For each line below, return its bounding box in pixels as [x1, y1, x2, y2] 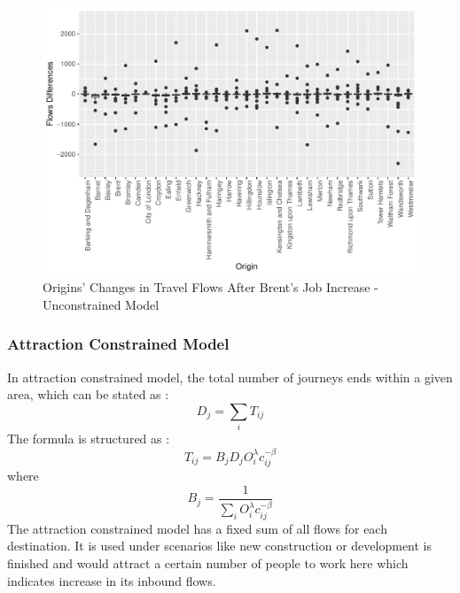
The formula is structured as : [7, 429, 170, 448]
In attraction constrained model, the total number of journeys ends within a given [7, 367, 453, 386]
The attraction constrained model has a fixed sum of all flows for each [7, 519, 387, 537]
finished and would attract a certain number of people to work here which [7, 553, 409, 572]
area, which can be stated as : [7, 385, 169, 404]
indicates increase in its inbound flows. [7, 571, 216, 589]
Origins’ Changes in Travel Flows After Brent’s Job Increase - [43, 278, 378, 296]
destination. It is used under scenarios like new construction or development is [7, 536, 433, 555]
